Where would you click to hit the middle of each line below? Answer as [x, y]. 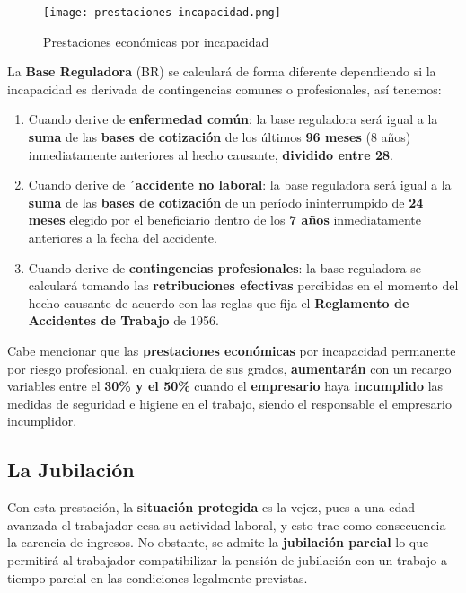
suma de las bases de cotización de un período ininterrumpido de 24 [226, 202]
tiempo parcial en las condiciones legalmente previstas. [158, 577]
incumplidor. [42, 421]
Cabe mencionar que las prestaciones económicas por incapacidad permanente [232, 350]
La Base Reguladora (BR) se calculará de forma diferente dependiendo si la [222, 71]
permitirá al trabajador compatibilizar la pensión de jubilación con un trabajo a [228, 559]
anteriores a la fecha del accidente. [123, 237]
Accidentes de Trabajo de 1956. [123, 320]
